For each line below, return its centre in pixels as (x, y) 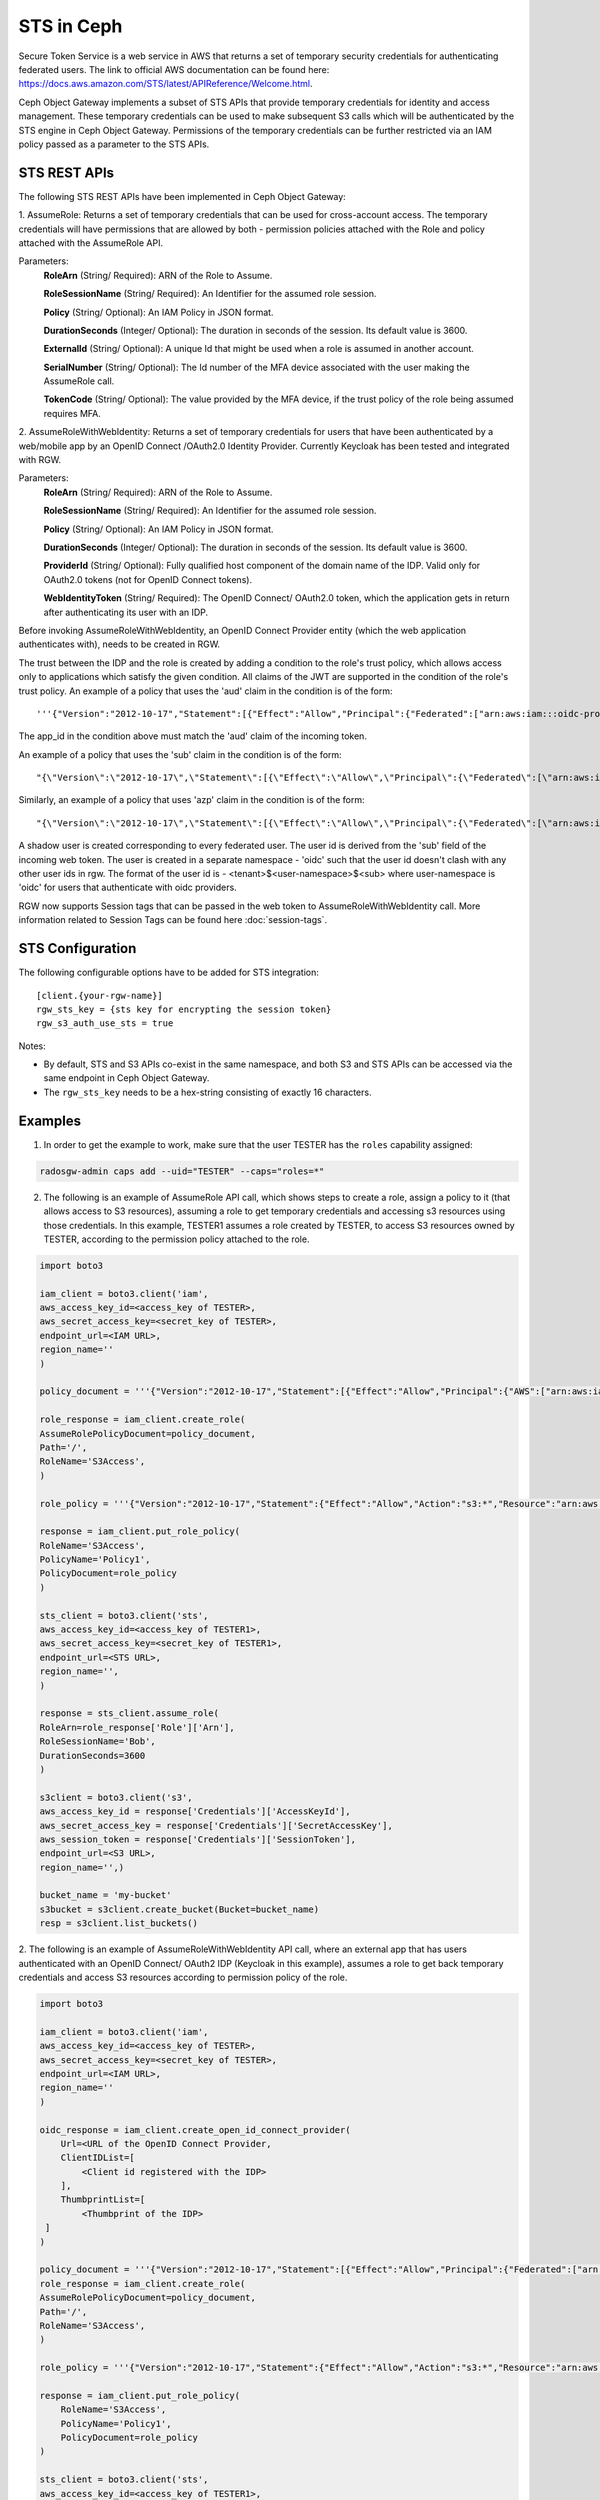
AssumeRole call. (79, 381)
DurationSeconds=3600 (92, 1755)
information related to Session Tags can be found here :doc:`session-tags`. (173, 920)
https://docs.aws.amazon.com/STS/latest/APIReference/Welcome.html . (166, 84)
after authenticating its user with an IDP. (126, 612)
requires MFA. (72, 413)
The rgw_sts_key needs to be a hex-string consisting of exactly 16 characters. (207, 1092)
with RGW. (40, 460)
